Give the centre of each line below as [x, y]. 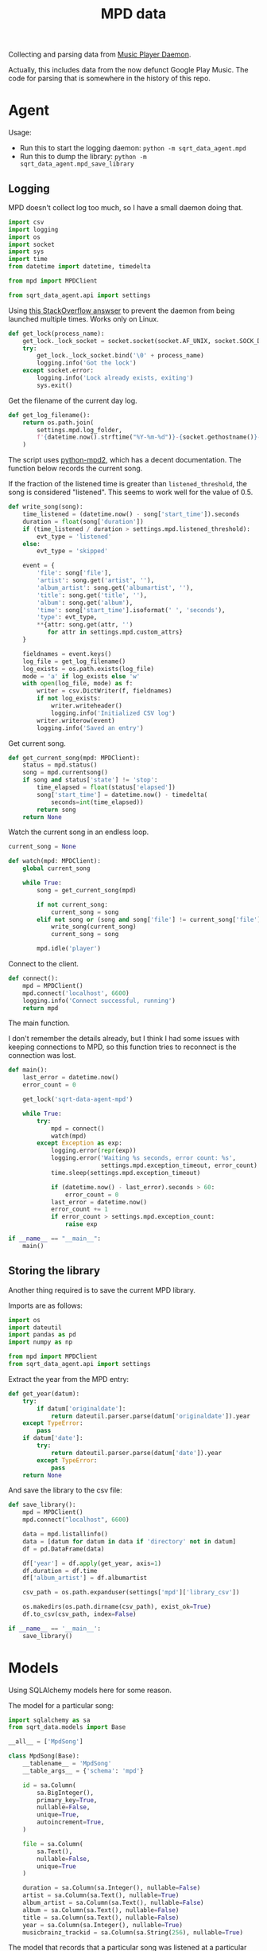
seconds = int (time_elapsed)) [97, 802]
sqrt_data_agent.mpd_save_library [77, 164]
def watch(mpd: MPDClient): [55, 861]
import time [28, 259]
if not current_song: [73, 904]
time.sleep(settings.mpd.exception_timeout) [126, 1173]
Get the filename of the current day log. [73, 400]
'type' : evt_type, [67, 618]
